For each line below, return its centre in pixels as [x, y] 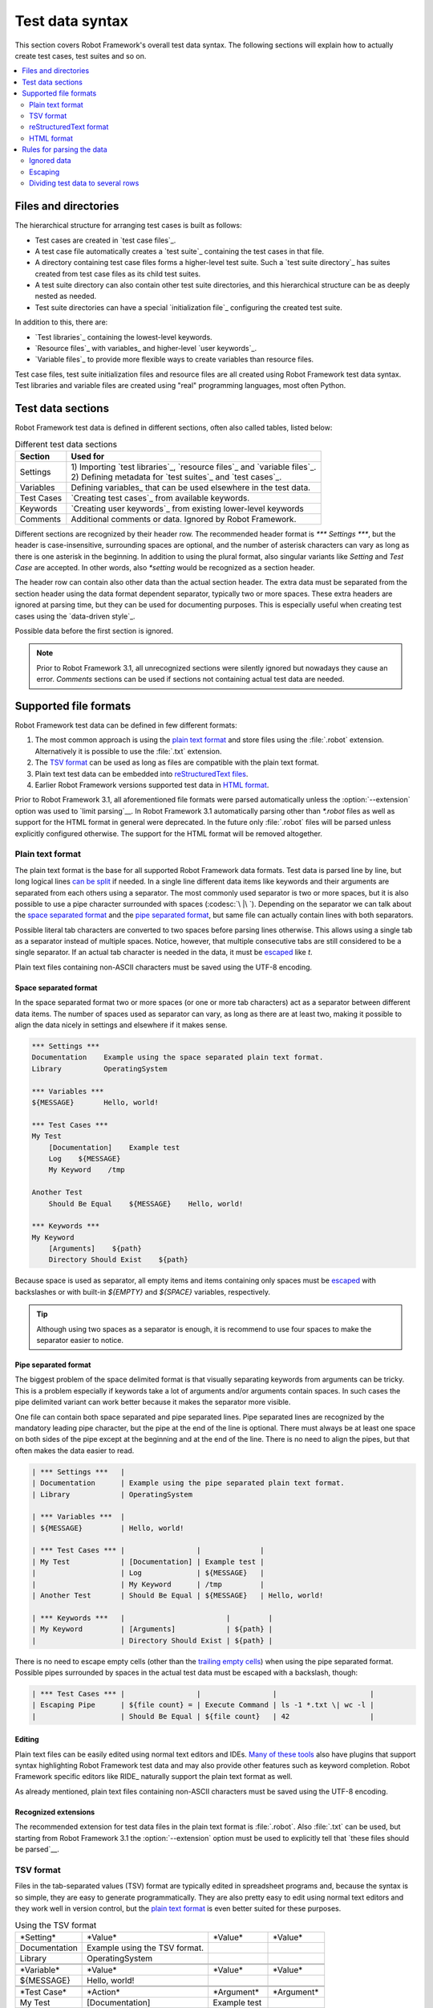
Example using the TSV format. [146, 1948]
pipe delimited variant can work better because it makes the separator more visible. [153, 1402]
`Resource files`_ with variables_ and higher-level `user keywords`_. [146, 349]
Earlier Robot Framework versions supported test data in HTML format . [152, 785]
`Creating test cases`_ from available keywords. [160, 498]
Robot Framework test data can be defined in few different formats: [126, 725]
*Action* [103, 1992]
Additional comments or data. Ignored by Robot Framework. [184, 519]
